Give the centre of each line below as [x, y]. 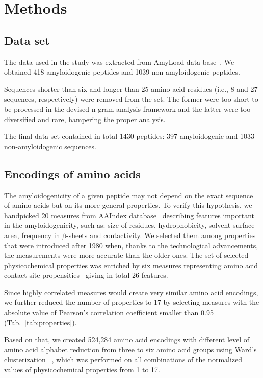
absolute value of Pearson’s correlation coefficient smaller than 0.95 [109, 312]
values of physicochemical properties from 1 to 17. [82, 370]
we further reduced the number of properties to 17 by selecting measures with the [132, 302]
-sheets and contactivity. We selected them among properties [161, 235]
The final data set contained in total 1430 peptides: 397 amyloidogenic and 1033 [129, 136]
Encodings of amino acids [72, 173]
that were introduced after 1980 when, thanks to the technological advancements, [131, 245]
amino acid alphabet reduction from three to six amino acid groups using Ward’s [130, 349]
